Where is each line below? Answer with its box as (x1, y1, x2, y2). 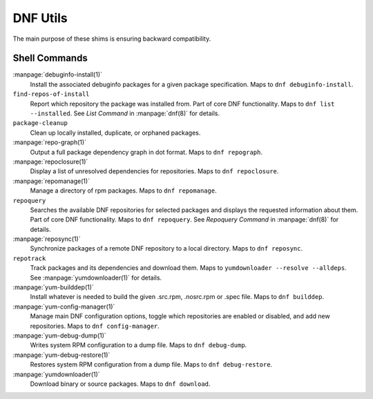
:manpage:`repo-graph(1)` (12, 138, 86, 146)
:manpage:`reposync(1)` (12, 235, 81, 243)
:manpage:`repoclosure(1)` (12, 157, 88, 166)
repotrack (12, 254, 46, 262)
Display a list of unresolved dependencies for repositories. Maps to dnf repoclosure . (30, 167, 279, 175)
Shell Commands (12, 52, 88, 64)
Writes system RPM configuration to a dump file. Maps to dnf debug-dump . (30, 341, 247, 349)
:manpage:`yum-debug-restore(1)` (12, 351, 111, 359)
